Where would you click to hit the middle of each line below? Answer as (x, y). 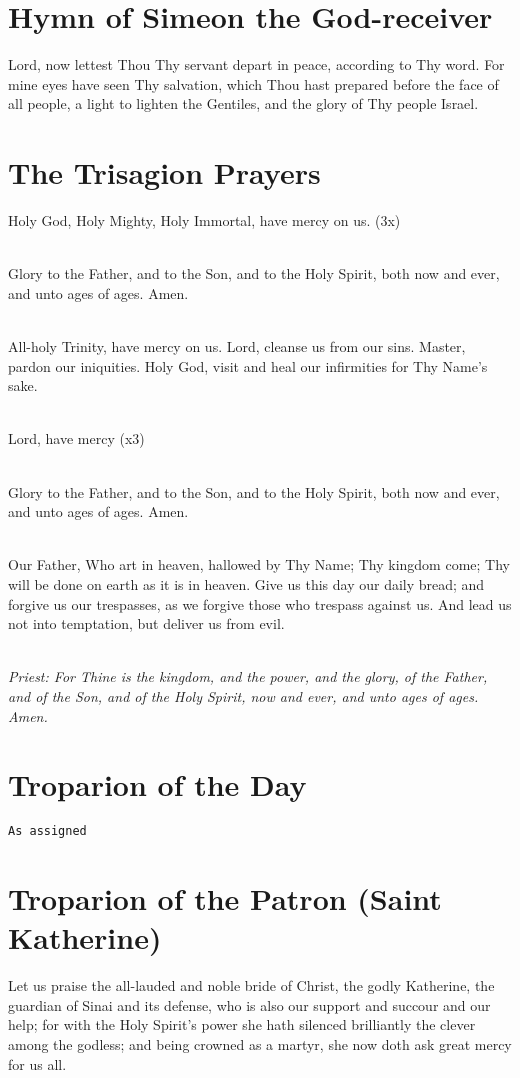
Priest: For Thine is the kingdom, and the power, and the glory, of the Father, (248, 676)
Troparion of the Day (157, 784)
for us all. (37, 1063)
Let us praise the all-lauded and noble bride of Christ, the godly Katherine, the (251, 985)
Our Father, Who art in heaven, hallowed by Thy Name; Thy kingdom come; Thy (259, 564)
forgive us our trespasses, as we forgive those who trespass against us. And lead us (260, 603)
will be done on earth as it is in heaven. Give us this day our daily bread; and (246, 583)
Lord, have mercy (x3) (76, 438)
